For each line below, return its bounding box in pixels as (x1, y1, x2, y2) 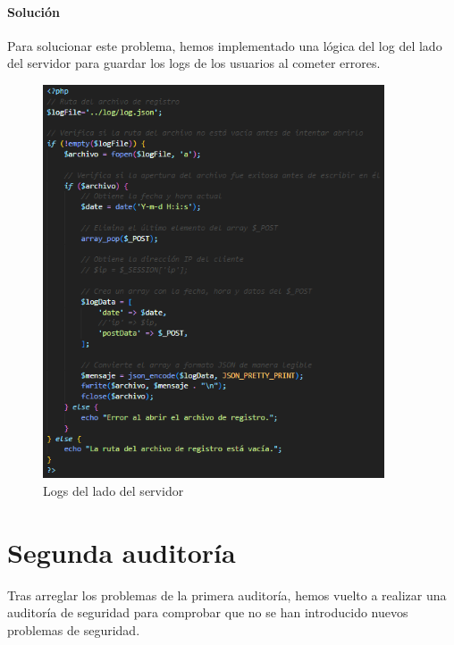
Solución (7, 2, 61, 21)
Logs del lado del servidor (43, 482, 184, 500)
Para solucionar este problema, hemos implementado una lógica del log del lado (7, 36, 442, 54)
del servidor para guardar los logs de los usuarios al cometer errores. (7, 54, 381, 72)
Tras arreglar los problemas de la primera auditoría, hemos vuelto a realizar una (7, 585, 447, 604)
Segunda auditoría (7, 533, 236, 570)
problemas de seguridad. (7, 620, 140, 639)
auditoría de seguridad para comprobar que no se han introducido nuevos (7, 603, 408, 622)
